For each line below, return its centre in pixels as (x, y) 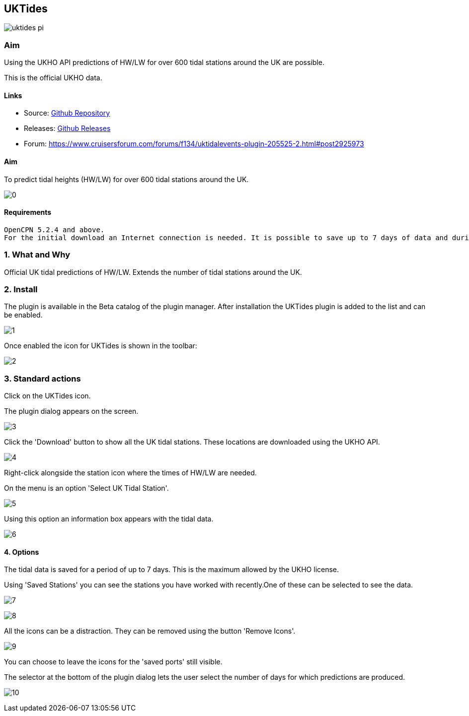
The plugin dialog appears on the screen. (71, 411)
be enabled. (23, 315)
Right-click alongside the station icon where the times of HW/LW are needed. (130, 473)
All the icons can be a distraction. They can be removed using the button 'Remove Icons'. (150, 631)
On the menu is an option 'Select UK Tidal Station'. (86, 488)
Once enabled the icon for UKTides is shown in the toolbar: (101, 346)
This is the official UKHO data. (53, 78)
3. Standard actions (42, 378)
